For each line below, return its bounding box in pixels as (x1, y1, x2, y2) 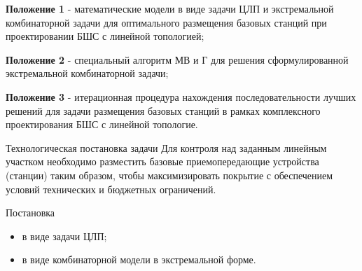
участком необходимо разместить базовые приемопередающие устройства (6, 154, 319, 169)
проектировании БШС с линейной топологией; (6, 29, 204, 43)
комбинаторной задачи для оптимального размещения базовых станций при (6, 15, 327, 29)
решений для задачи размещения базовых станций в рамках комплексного (6, 103, 321, 118)
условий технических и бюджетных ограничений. (6, 181, 216, 196)
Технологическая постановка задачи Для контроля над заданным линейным (6, 140, 327, 155)
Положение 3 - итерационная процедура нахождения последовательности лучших (6, 89, 356, 104)
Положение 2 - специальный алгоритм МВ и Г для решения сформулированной (6, 52, 349, 67)
